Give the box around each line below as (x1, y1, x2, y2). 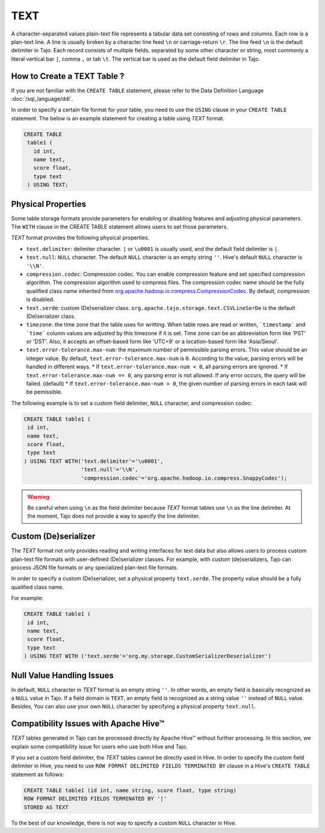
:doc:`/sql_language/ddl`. (11, 95, 73, 102)
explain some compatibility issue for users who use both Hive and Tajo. (11, 743, 188, 750)
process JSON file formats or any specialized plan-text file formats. (11, 564, 179, 571)
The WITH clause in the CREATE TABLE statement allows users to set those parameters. (11, 223, 228, 231)
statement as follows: (11, 770, 64, 778)
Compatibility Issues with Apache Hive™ (11, 719, 165, 729)
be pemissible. (26, 388, 63, 395)
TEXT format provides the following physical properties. (11, 234, 150, 241)
